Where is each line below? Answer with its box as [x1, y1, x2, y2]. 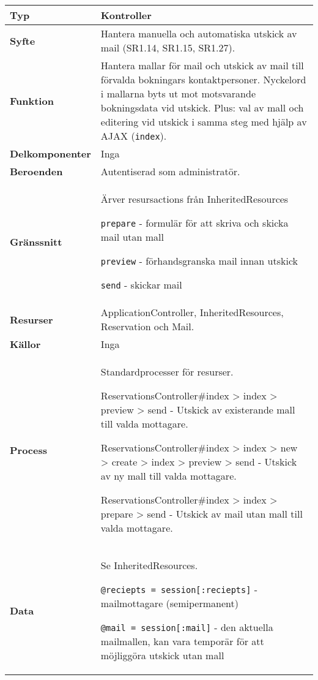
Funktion [10, 93, 54, 108]
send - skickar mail [100, 278, 182, 292]
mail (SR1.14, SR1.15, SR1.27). [100, 40, 235, 55]
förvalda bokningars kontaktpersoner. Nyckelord [100, 72, 306, 86]
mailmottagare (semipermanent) [100, 596, 239, 610]
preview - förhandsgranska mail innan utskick [100, 254, 298, 268]
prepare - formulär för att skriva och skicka [100, 216, 289, 230]
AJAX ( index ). [100, 129, 167, 143]
